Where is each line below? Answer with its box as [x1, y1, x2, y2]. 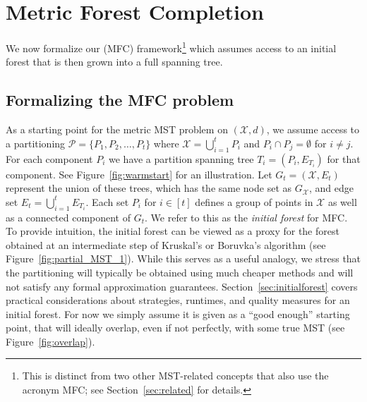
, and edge [309, 181, 354, 195]
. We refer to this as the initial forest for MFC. [145, 209, 348, 224]
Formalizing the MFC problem [6, 89, 234, 111]
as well [327, 194, 357, 209]
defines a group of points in [195, 194, 313, 209]
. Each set [85, 194, 129, 209]
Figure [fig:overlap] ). [6, 334, 95, 348]
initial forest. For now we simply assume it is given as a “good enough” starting [6, 306, 350, 321]
